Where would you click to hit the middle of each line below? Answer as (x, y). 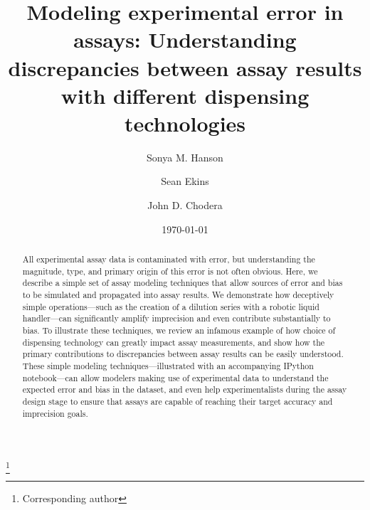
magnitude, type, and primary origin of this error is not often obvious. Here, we (170, 271)
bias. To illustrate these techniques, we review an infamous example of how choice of (179, 330)
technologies (185, 123)
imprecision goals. (55, 413)
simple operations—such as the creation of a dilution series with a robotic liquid (171, 306)
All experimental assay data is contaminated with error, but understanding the (169, 259)
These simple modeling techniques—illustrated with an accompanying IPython (168, 365)
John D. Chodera (185, 205)
